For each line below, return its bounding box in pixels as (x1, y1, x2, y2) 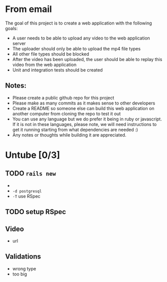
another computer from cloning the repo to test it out (12, 110, 121, 116)
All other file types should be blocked (12, 51, 90, 57)
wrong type (12, 265, 36, 271)
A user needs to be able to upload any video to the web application (12, 35, 151, 41)
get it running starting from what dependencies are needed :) (12, 126, 138, 132)
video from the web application (12, 61, 77, 67)
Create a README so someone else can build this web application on (12, 105, 155, 111)
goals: (5, 25, 18, 31)
